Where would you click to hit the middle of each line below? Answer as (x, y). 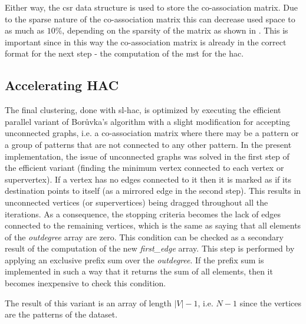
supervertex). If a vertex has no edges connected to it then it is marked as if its (148, 179)
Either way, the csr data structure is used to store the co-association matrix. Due (151, 7)
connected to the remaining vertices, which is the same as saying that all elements (153, 225)
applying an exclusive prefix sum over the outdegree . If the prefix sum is (134, 259)
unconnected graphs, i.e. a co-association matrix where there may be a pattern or (152, 133)
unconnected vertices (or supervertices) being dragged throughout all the (136, 202)
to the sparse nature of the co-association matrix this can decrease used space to (150, 19)
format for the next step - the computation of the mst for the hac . (124, 53)
